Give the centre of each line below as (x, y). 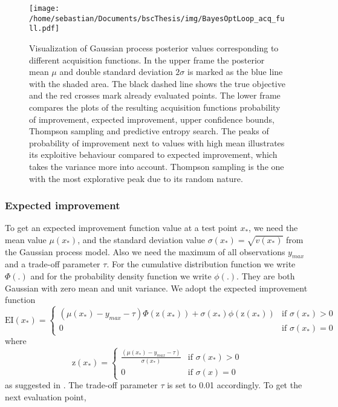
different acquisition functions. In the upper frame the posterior (147, 60)
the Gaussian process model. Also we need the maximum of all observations (145, 251)
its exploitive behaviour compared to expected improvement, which (153, 155)
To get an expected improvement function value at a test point (121, 228)
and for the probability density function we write (121, 276)
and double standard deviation (116, 72)
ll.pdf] (44, 29)
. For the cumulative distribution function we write (201, 264)
